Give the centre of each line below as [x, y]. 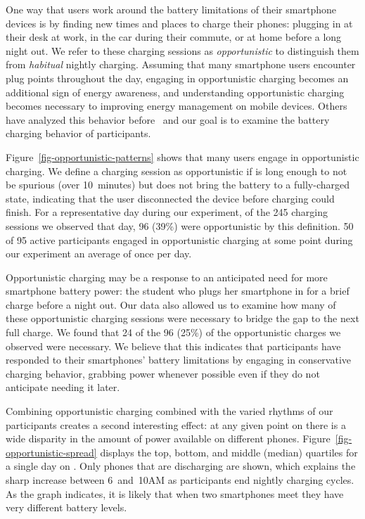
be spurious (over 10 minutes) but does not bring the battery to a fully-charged [178, 185]
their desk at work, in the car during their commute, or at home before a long [174, 37]
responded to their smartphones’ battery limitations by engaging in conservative [178, 360]
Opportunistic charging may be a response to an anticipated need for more [167, 277]
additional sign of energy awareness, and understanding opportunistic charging [175, 92]
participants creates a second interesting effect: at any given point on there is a [176, 424]
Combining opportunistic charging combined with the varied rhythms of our [169, 411]
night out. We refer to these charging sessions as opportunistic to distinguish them [182, 50]
